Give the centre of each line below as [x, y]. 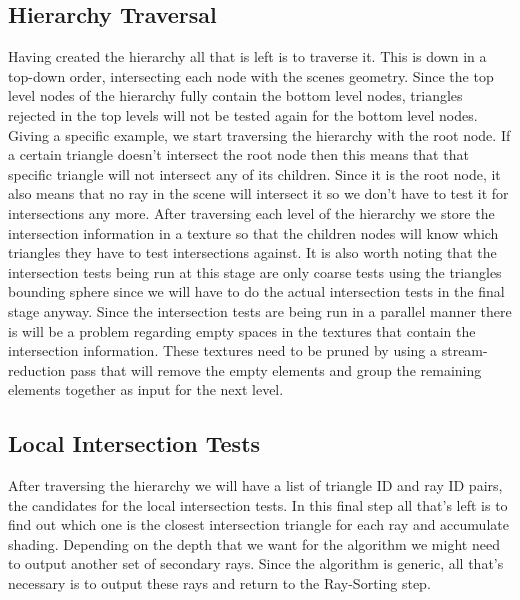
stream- [464, 350]
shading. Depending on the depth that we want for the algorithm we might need [254, 543]
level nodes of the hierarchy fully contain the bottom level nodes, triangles [235, 95]
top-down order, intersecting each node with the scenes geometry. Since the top [251, 75]
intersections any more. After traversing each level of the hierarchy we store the [251, 212]
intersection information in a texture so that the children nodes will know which [253, 232]
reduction [37, 369]
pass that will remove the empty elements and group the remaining [276, 369]
